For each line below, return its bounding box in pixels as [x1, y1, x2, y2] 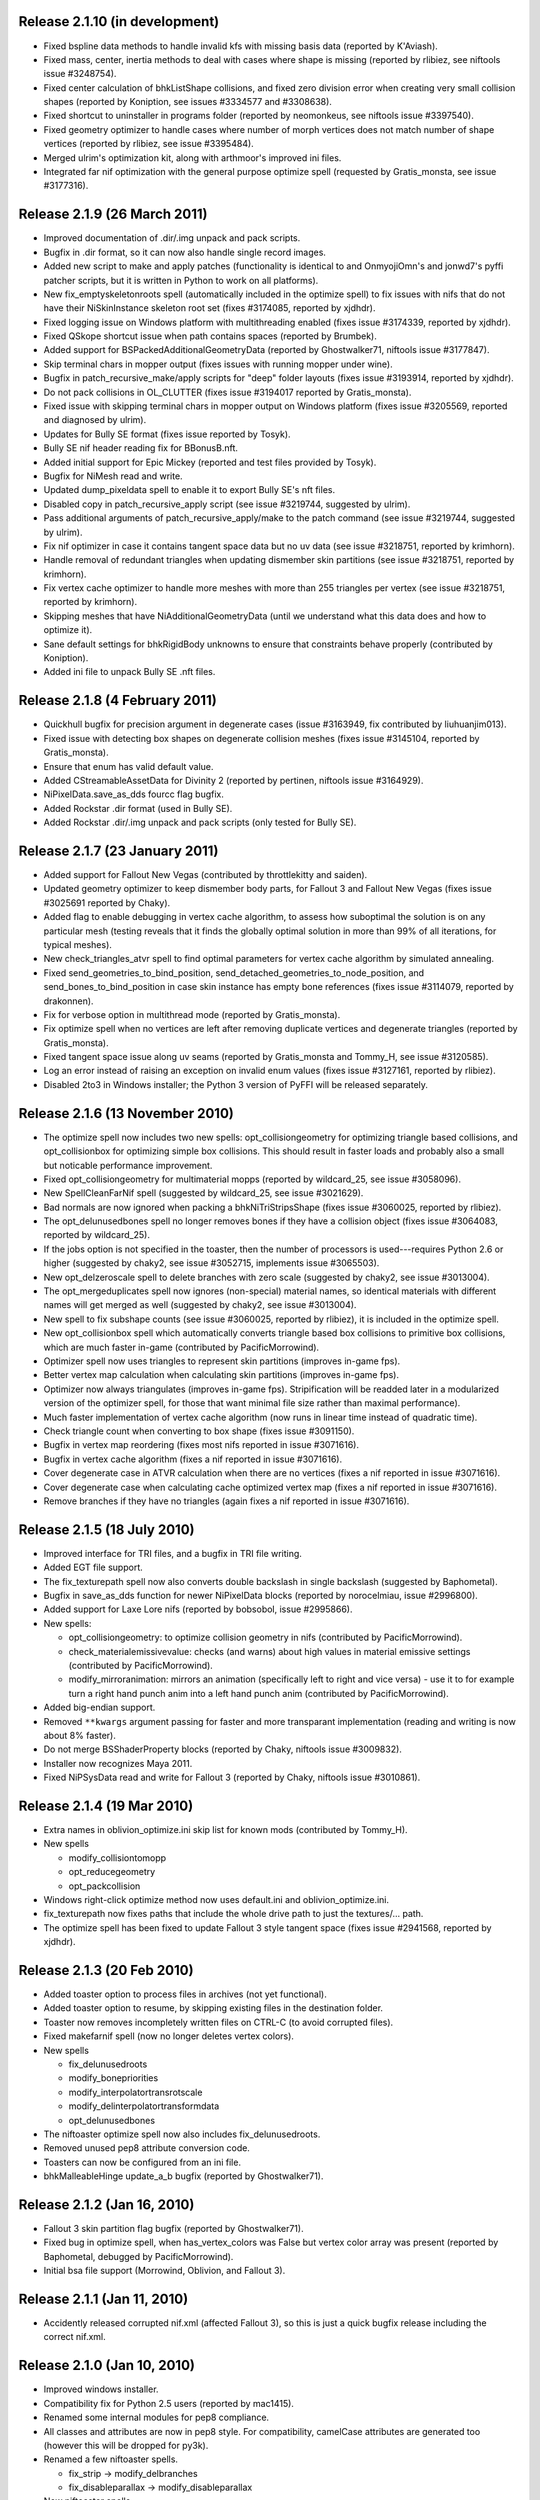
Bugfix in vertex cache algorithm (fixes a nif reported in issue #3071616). [43, 1453, 343, 1465]
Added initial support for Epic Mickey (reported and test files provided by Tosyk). [43, 456, 377, 468]
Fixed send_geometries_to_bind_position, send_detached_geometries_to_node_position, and [43, 966, 425, 979]
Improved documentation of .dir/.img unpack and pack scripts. [43, 232, 301, 244]
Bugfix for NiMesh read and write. [43, 470, 184, 482]
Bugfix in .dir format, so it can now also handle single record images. [43, 246, 327, 258]
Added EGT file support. [43, 1561, 144, 1574]
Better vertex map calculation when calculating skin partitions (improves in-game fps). [43, 1369, 400, 1381]
